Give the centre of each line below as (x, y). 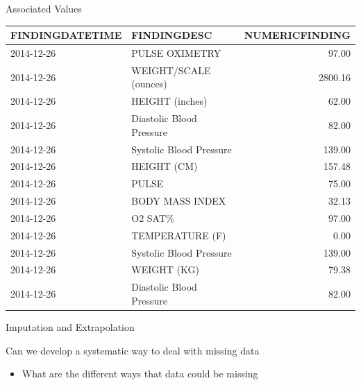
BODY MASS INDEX (179, 201)
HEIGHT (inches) (169, 101)
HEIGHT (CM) (165, 166)
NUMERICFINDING (297, 35)
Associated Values (44, 8)
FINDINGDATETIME (66, 35)
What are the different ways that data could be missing (140, 374)
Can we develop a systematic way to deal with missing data (133, 350)
